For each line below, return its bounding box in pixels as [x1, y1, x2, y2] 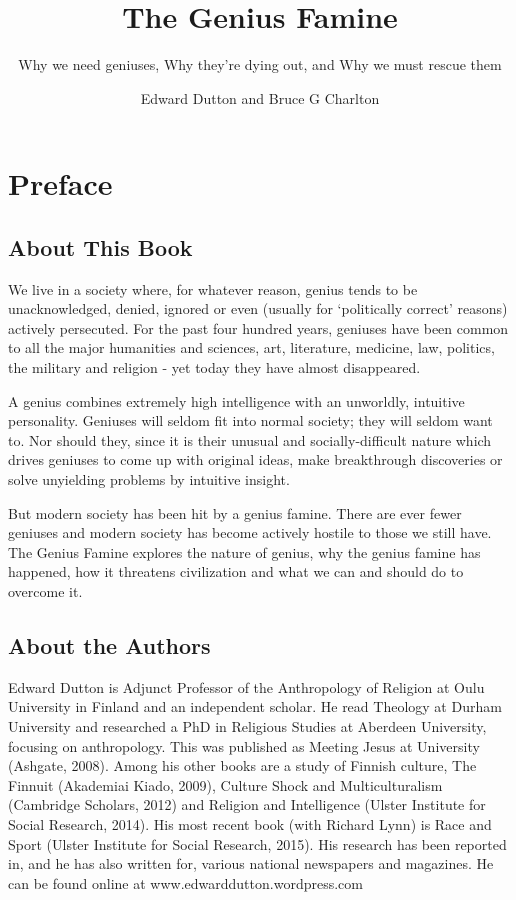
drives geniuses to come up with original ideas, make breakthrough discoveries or [8, 449, 503, 470]
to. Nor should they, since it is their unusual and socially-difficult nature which [8, 429, 492, 450]
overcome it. [8, 581, 83, 602]
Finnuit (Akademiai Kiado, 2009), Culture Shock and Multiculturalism [8, 774, 443, 795]
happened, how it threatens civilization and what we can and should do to [8, 561, 464, 582]
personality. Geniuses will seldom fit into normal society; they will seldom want [8, 410, 493, 431]
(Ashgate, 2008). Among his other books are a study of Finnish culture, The [8, 755, 477, 776]
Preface [8, 163, 113, 204]
